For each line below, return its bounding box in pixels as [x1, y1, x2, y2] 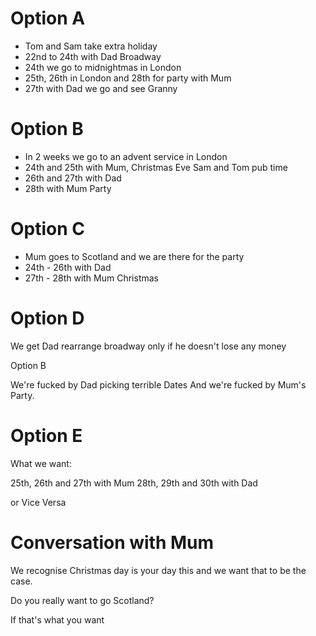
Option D [10, 307, 85, 329]
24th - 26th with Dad [24, 261, 112, 273]
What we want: [10, 457, 72, 469]
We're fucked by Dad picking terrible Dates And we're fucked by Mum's [10, 378, 307, 391]
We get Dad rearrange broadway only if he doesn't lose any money [10, 340, 287, 352]
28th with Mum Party [24, 182, 112, 194]
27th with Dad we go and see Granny [24, 82, 178, 94]
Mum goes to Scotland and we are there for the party [24, 250, 245, 262]
